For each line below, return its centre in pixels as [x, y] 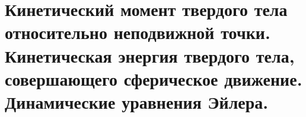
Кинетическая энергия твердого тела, [150, 55]
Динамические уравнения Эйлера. [137, 101]
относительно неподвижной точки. [138, 32]
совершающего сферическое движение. [154, 78]
